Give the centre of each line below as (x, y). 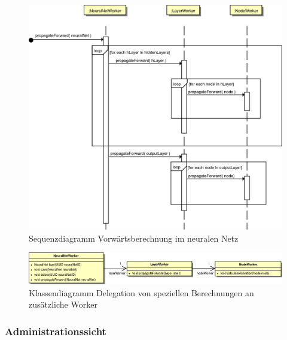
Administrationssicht (56, 331)
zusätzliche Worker (63, 304)
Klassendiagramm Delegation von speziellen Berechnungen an (141, 292)
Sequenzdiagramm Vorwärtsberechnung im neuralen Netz (134, 238)
